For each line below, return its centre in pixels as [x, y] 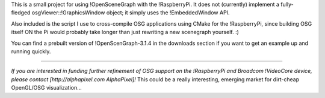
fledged [21, 13]
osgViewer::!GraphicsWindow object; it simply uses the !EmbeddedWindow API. [131, 13]
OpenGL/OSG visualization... [47, 88]
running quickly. [31, 51]
